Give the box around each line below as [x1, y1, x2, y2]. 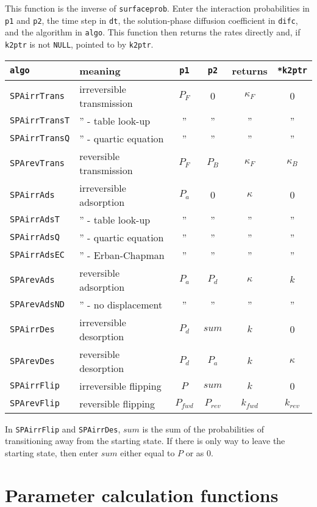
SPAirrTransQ [10, 133, 70, 144]
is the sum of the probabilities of [142, 422, 264, 435]
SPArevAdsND [10, 299, 65, 310]
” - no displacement [79, 297, 163, 312]
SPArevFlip [10, 398, 60, 409]
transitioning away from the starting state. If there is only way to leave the [5, 434, 285, 447]
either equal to [120, 446, 175, 459]
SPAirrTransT [10, 115, 70, 126]
